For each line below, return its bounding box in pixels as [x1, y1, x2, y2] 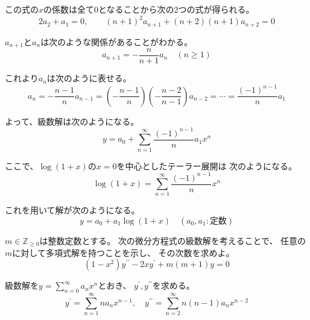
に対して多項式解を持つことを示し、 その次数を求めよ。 [12, 246, 235, 259]
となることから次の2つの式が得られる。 [98, 3, 255, 15]
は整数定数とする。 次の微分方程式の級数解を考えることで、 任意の [39, 234, 306, 246]
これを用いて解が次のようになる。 [5, 204, 140, 216]
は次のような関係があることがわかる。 [40, 35, 193, 48]
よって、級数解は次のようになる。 [5, 115, 139, 127]
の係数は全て [43, 3, 95, 15]
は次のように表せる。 [46, 72, 131, 84]
